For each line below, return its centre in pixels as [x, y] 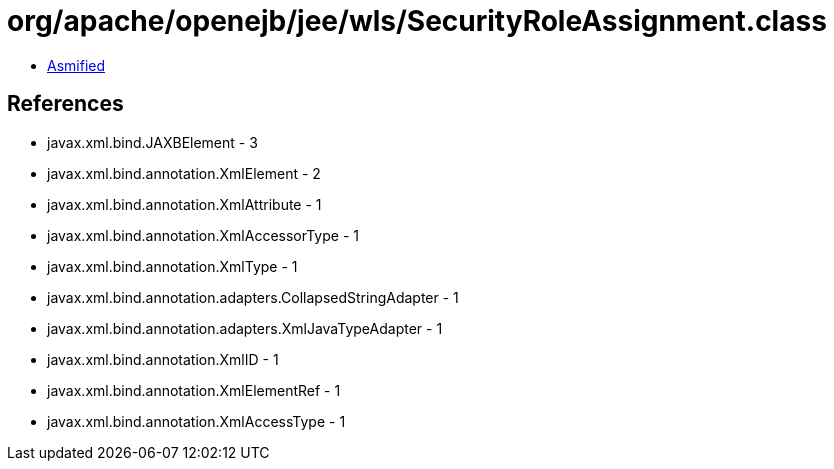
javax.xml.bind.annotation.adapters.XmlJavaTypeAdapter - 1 [245, 328]
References [65, 104]
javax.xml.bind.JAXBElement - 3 [152, 142]
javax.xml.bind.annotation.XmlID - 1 [163, 359]
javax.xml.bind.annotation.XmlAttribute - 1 [184, 204]
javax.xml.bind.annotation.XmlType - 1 [172, 266]
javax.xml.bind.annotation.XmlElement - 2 [184, 173]
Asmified [76, 65]
